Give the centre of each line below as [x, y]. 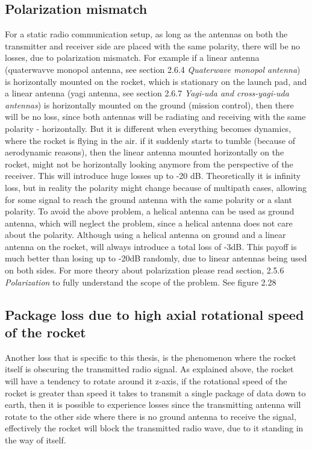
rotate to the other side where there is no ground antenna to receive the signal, [151, 416]
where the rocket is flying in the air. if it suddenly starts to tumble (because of [150, 140]
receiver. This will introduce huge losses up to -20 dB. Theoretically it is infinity [153, 176]
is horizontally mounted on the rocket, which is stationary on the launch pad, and [156, 81]
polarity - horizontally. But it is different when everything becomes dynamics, [148, 128]
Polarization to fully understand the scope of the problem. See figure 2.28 [141, 282]
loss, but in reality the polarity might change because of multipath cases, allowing [156, 187]
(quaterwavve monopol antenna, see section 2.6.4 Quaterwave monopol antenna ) [153, 69]
